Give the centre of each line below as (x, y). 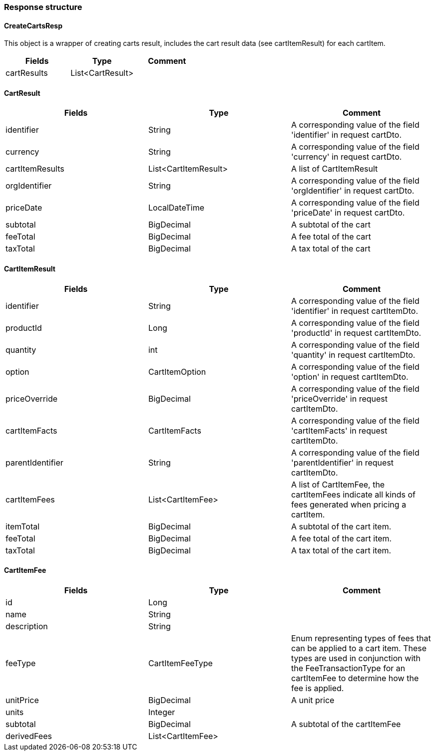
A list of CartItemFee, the (338, 484)
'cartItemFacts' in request (339, 430)
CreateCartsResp (33, 25)
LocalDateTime (176, 208)
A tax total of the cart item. (341, 550)
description (27, 626)
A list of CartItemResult (334, 169)
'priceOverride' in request (339, 398)
